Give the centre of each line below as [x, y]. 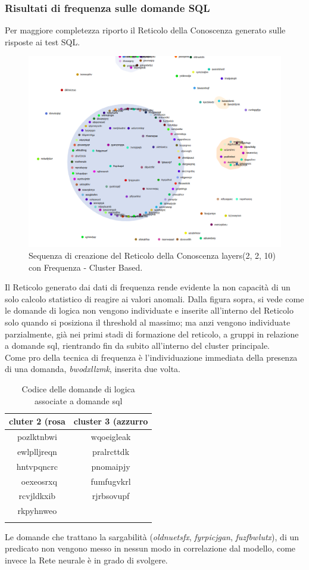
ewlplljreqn [37, 451]
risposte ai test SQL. [43, 41]
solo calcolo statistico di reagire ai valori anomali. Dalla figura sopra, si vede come [154, 298]
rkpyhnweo [37, 511]
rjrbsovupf [111, 496]
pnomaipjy [111, 466]
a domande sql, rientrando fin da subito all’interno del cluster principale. [137, 346]
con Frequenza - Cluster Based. [86, 267]
